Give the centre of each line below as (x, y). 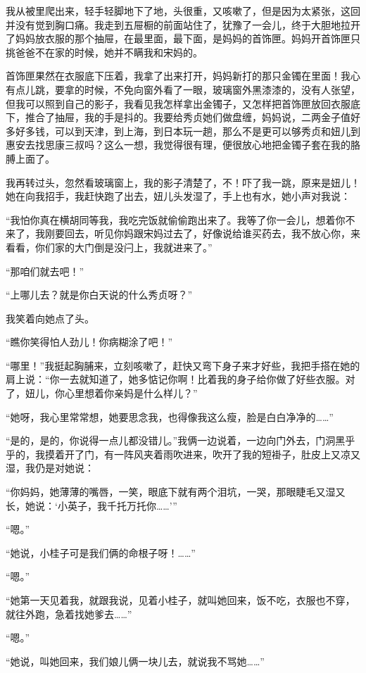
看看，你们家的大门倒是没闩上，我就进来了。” (109, 247)
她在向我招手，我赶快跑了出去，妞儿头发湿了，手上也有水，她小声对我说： (178, 196)
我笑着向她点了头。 (50, 318)
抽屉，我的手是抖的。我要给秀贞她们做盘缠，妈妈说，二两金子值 (202, 117)
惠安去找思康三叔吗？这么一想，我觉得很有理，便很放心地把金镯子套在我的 (178, 145)
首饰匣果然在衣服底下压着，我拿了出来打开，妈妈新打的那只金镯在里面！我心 (183, 76)
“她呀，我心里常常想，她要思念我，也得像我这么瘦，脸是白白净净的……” (170, 416)
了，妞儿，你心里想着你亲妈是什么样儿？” (102, 393)
